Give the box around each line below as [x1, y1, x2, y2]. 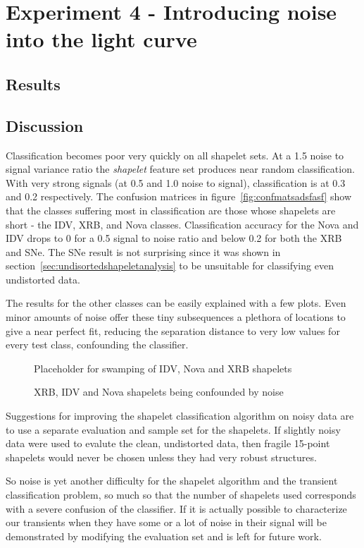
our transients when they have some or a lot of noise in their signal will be [6, 515, 327, 530]
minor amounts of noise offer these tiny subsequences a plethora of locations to [6, 310, 346, 324]
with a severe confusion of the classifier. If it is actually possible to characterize [6, 501, 347, 516]
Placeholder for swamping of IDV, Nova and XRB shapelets [34, 360, 292, 375]
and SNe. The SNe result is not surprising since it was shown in [6, 244, 281, 259]
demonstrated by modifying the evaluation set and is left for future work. [6, 528, 322, 543]
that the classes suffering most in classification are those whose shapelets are [6, 202, 336, 217]
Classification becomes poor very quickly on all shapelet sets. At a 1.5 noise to [6, 147, 344, 162]
